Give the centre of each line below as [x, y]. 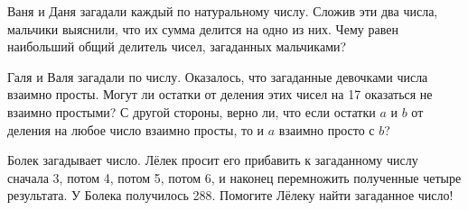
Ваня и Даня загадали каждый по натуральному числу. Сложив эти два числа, [223, 11]
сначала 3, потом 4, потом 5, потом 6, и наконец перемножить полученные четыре [234, 177]
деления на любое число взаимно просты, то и [136, 129]
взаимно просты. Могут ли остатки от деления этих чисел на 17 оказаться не [220, 94]
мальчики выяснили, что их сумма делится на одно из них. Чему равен [203, 28]
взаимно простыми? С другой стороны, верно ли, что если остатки [192, 111]
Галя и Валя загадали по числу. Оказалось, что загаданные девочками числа [218, 76]
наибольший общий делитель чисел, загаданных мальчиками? [177, 46]
